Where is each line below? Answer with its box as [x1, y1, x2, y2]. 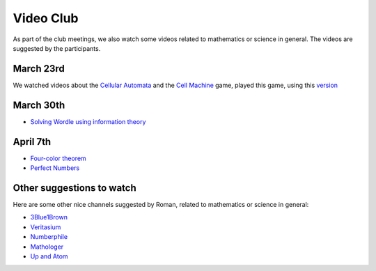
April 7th [13, 136, 52, 148]
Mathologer [30, 242, 64, 251]
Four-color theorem [30, 154, 86, 162]
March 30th [13, 99, 65, 111]
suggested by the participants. [13, 44, 101, 52]
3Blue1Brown [30, 213, 68, 222]
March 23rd [13, 63, 65, 75]
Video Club [13, 10, 79, 26]
